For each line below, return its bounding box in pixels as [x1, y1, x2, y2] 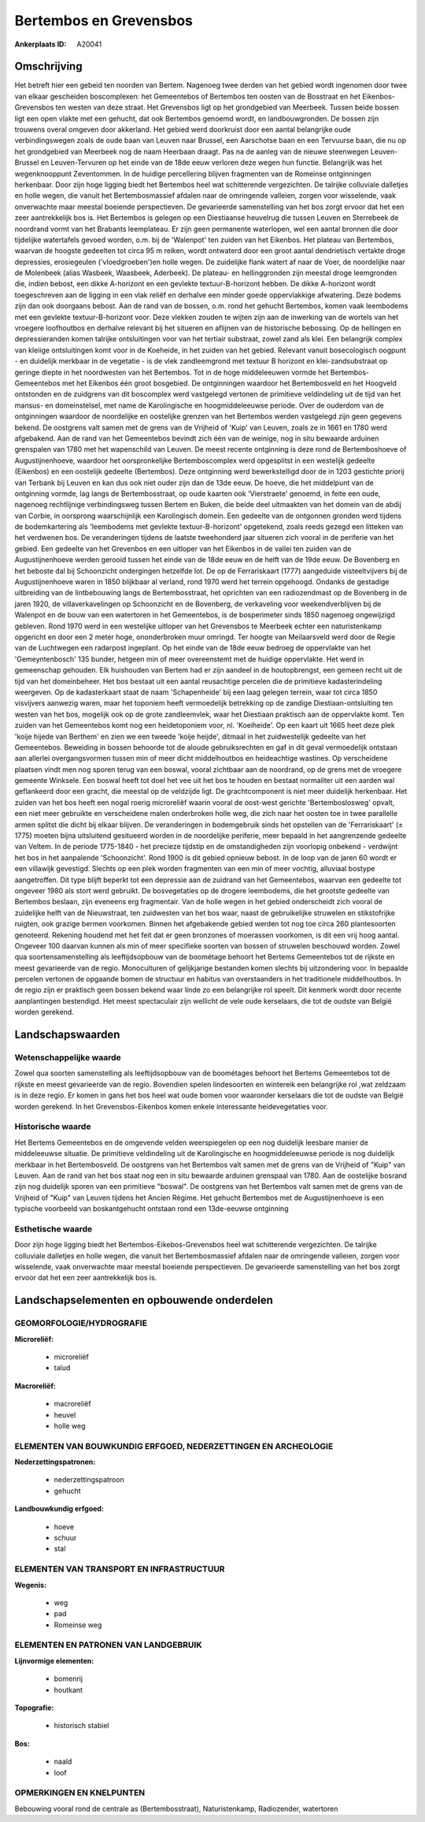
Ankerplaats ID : [14, 39, 67, 49]
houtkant [54, 1685, 83, 1694]
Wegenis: [14, 1580, 47, 1589]
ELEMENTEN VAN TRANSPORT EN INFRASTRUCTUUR [14, 1563, 225, 1574]
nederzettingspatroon [54, 1475, 125, 1485]
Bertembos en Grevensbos [14, 12, 193, 29]
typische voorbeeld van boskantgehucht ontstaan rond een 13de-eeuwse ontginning [14, 1204, 289, 1213]
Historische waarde [14, 1121, 91, 1132]
